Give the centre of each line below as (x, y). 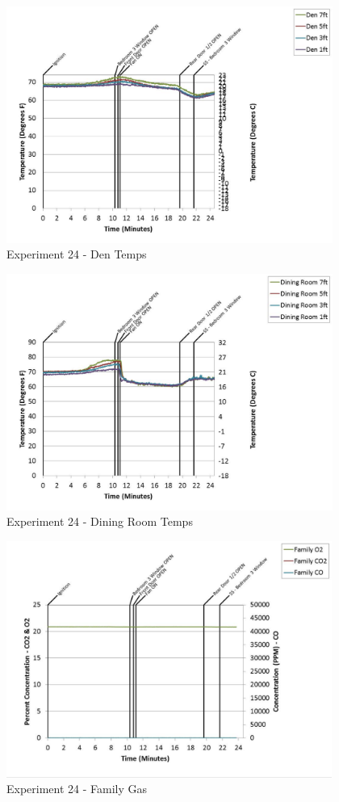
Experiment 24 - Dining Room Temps (100, 521)
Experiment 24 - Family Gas (77, 789)
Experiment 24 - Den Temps (77, 254)
